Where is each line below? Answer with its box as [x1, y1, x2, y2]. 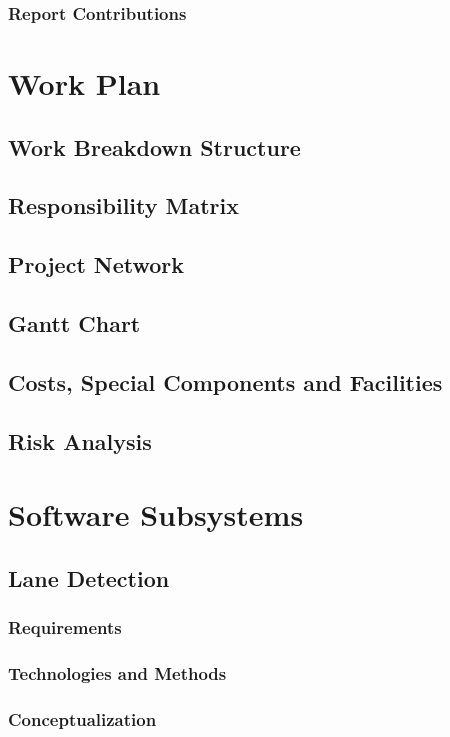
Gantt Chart [8, 307, 141, 338]
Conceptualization [8, 706, 157, 731]
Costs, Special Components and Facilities [8, 366, 443, 397]
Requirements [8, 614, 122, 639]
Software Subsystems [8, 494, 304, 535]
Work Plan [8, 63, 161, 104]
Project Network [8, 249, 185, 280]
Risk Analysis [8, 425, 152, 456]
